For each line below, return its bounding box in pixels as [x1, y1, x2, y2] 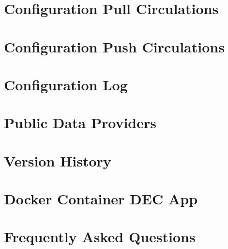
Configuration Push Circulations [4, 36, 225, 56]
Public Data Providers [4, 113, 156, 133]
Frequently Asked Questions [4, 227, 196, 247]
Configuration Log [4, 74, 128, 94]
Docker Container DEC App [4, 189, 198, 209]
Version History [4, 150, 111, 170]
